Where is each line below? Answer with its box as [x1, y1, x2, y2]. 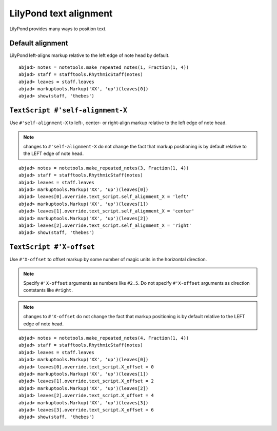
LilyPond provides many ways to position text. [9, 26, 107, 32]
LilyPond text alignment [9, 8, 113, 19]
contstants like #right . [23, 287, 73, 293]
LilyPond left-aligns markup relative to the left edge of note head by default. [9, 52, 170, 58]
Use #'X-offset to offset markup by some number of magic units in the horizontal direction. [9, 257, 207, 263]
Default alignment [9, 39, 68, 48]
